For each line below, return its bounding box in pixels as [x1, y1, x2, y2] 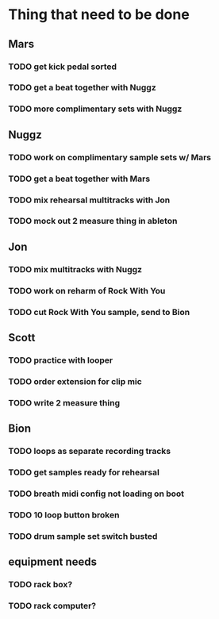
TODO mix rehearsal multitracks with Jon [8, 194, 171, 206]
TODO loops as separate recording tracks [8, 446, 171, 457]
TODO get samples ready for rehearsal [8, 467, 160, 478]
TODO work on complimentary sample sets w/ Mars [8, 152, 212, 163]
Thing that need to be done [8, 6, 190, 24]
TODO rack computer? [8, 600, 97, 611]
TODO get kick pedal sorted [8, 61, 117, 72]
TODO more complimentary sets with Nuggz [8, 103, 182, 114]
